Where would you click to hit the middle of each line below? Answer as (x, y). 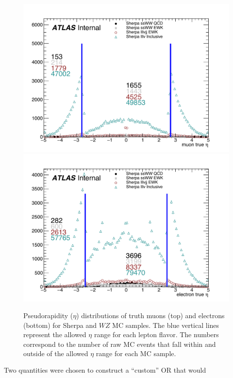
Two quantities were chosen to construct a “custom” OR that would (105, 370)
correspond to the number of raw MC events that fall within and (120, 344)
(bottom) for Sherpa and (60, 325)
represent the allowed (55, 334)
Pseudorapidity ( (48, 315)
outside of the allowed (56, 353)
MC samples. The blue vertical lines (166, 325)
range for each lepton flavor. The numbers (156, 334)
